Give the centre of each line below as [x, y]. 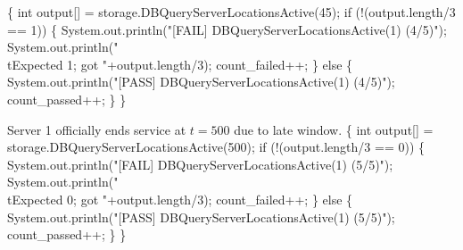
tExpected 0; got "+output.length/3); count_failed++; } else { [180, 199]
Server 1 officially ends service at [97, 129]
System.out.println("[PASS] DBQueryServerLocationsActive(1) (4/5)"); [201, 82]
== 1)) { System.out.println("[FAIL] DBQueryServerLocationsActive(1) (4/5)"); [227, 29]
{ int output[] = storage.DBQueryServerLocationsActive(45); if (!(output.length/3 [231, 12]
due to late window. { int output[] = [334, 129]
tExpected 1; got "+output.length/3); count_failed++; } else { [180, 64]
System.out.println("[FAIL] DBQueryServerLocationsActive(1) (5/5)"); [200, 164]
